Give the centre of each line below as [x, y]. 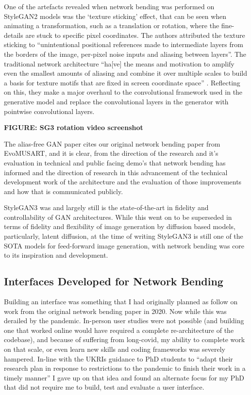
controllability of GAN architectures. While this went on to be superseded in [118, 217]
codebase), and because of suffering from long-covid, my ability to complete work [125, 339]
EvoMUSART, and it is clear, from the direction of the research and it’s [111, 153]
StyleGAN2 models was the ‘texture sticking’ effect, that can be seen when [115, 16]
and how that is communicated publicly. [64, 191]
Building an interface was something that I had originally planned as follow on [121, 302]
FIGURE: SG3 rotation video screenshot [74, 127]
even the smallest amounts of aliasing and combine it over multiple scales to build [125, 73]
